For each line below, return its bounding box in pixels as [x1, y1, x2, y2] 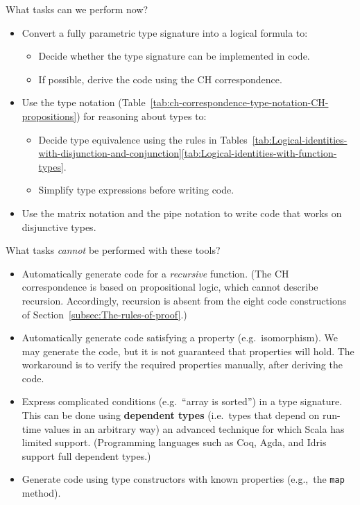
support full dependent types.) [22, 448, 151, 463]
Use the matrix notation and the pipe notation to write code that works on [22, 205, 342, 220]
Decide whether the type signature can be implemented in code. [38, 49, 310, 63]
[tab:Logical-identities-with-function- [181, 146, 337, 160]
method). [22, 486, 61, 500]
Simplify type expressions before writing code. [38, 182, 234, 197]
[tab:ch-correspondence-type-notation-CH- [150, 95, 329, 110]
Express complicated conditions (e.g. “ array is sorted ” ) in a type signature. [22, 394, 343, 409]
